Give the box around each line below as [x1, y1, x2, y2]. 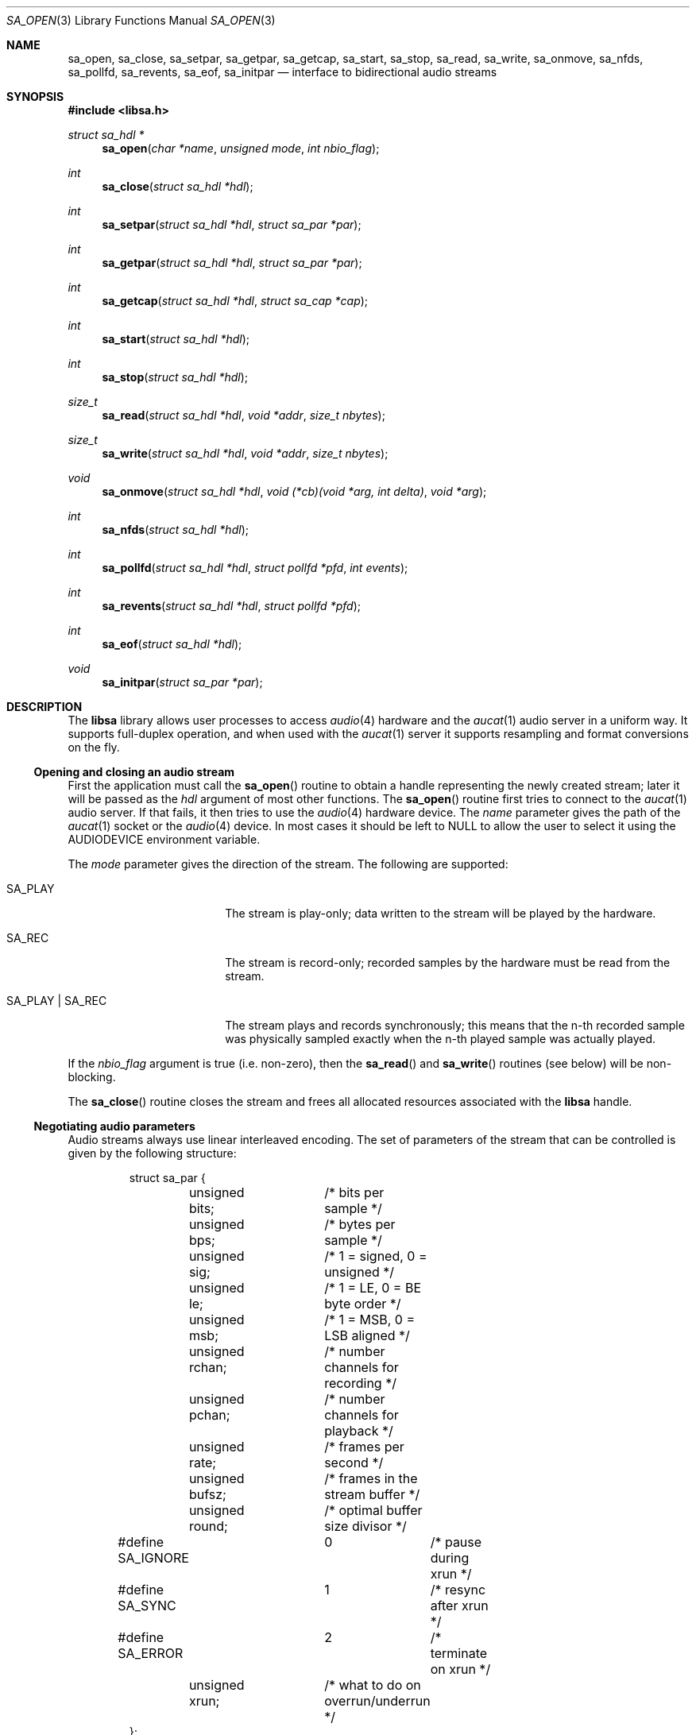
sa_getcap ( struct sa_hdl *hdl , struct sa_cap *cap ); [102, 294, 369, 307]
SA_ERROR [118, 1645, 184, 1661]
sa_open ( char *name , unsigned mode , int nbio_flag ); [102, 141, 380, 155]
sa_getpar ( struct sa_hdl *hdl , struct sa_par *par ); [102, 256, 362, 269]
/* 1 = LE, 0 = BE [324, 1280, 422, 1296]
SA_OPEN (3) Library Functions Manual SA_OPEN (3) [6, 14, 276, 27]
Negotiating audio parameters [33, 1119, 195, 1133]
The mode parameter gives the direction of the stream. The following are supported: [68, 857, 508, 871]
